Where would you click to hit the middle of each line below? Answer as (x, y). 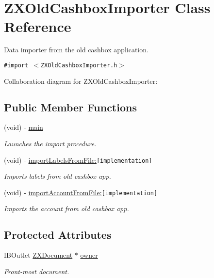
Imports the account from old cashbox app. (66, 208)
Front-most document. (37, 271)
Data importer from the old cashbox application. (76, 50)
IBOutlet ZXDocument (38, 255)
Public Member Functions (70, 107)
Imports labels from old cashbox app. (58, 176)
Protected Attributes (58, 235)
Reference (38, 26)
